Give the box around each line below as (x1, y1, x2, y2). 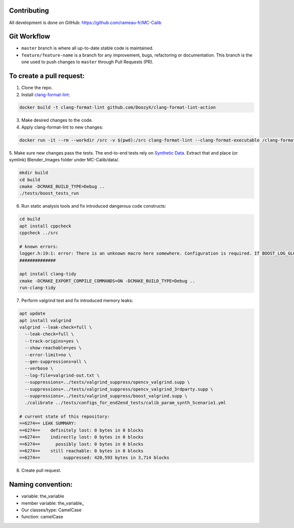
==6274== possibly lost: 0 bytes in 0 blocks (19, 441, 144, 447)
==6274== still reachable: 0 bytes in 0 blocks (19, 448, 144, 454)
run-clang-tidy (19, 285, 56, 290)
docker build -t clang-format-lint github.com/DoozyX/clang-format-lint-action (19, 105, 216, 110)
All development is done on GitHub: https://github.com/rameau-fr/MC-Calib (9, 20, 162, 26)
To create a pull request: (9, 72, 85, 80)
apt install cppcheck (19, 223, 72, 229)
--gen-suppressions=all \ (24, 359, 87, 364)
